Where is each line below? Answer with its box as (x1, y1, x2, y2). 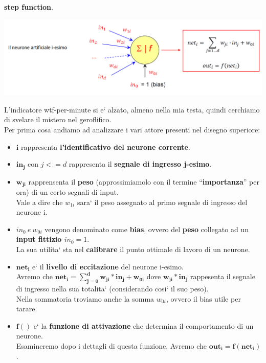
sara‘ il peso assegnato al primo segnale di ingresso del (77, 196, 248, 207)
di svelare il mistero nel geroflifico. (4, 114, 112, 125)
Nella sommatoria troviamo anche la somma (16, 293, 154, 304)
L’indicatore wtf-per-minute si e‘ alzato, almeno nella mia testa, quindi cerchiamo (4, 104, 260, 115)
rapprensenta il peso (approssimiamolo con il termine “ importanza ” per (28, 176, 259, 187)
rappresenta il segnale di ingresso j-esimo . (69, 158, 212, 169)
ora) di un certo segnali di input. (16, 187, 119, 197)
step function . (4, 2, 53, 12)
